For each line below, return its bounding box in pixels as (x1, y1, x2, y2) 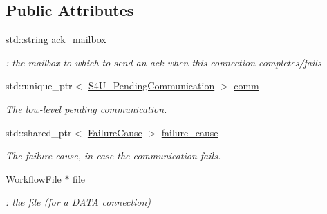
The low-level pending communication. (6, 101, 167, 116)
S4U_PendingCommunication (88, 78, 215, 93)
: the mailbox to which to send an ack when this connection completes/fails (6, 55, 321, 69)
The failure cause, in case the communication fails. (6, 148, 221, 163)
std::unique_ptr (6, 78, 73, 93)
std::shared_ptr (6, 125, 72, 139)
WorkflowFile (6, 171, 62, 186)
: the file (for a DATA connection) (6, 195, 151, 209)
